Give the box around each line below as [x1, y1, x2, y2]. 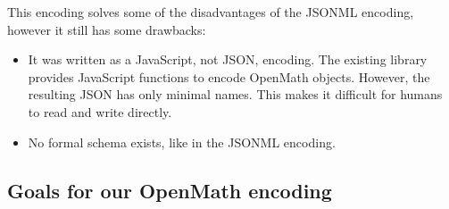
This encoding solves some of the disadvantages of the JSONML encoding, [7, 3, 414, 21]
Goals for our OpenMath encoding [7, 176, 332, 204]
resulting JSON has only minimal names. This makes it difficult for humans [28, 85, 443, 104]
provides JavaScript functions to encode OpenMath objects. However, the [28, 67, 430, 86]
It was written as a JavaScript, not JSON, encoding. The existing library [28, 50, 428, 69]
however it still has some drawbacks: [7, 20, 206, 38]
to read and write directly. [28, 102, 172, 121]
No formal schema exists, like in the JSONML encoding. [28, 132, 336, 151]
